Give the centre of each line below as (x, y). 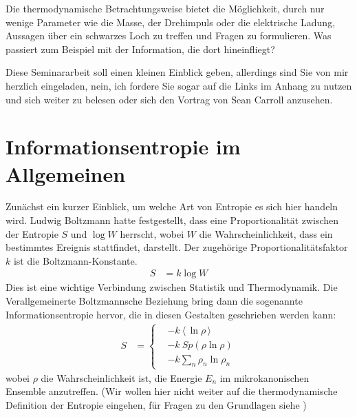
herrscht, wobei (152, 233)
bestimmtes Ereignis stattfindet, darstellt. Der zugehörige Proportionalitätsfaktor (177, 247)
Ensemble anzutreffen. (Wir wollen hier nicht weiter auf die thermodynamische (172, 391)
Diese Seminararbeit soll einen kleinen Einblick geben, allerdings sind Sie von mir (177, 72)
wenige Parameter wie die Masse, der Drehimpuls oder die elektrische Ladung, (171, 22)
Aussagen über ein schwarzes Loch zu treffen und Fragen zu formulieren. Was (169, 35)
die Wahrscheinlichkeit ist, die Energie (121, 377)
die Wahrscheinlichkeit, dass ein (266, 233)
